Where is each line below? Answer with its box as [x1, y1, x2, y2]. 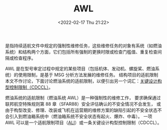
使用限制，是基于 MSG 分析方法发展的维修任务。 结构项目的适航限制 [18, 71, 158, 77]
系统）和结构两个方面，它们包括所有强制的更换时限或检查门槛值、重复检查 [5, 49, 158, 55]
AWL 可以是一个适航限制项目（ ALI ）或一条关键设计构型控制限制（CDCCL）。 [5, 120, 162, 126]
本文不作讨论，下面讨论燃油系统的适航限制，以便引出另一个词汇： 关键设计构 [5, 78, 162, 84]
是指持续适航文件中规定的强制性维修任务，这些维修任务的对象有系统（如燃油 [5, 43, 162, 49]
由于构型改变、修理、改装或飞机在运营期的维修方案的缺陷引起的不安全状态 [5, 107, 158, 113]
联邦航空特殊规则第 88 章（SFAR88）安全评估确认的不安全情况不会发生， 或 [5, 101, 162, 107]
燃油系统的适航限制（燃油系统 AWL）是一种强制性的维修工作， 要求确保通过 [5, 95, 161, 101]
